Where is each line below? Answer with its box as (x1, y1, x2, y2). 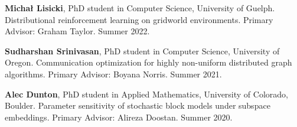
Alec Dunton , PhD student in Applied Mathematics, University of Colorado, (5, 87, 288, 100)
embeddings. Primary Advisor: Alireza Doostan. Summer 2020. (5, 110, 233, 123)
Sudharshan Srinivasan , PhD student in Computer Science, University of (5, 44, 280, 57)
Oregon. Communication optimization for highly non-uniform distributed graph (5, 56, 292, 69)
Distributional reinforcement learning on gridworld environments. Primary (5, 13, 273, 25)
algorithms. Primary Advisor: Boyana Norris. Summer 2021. (5, 67, 222, 80)
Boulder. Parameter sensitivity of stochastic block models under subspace (5, 99, 270, 112)
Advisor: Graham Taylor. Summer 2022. (5, 25, 150, 37)
